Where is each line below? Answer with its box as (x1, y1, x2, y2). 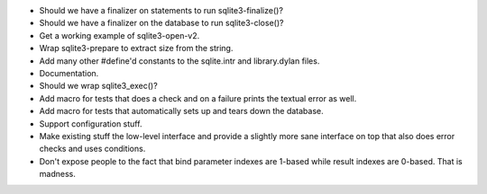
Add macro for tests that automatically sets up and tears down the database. (39, 106, 324, 117)
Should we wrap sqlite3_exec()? (39, 81, 158, 92)
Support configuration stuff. (39, 118, 142, 129)
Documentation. (39, 67, 99, 78)
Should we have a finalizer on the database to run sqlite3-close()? (39, 18, 284, 29)
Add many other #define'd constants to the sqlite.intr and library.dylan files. (39, 55, 320, 66)
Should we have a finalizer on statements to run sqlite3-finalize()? (39, 5, 284, 15)
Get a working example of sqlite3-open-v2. (39, 30, 200, 40)
